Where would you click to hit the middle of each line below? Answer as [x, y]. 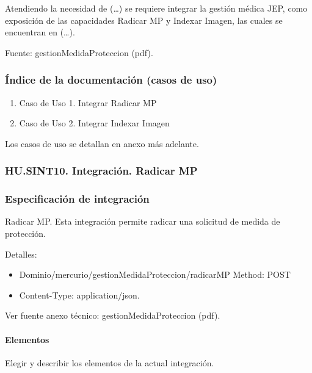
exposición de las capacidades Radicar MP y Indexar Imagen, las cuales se [144, 20]
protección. [25, 234]
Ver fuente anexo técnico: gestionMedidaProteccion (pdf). [113, 315]
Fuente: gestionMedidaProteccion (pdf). [79, 52]
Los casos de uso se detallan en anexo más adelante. [102, 143]
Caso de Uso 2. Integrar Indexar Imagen [94, 123]
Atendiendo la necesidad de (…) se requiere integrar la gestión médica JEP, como [156, 8]
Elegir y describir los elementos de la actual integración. [110, 362]
